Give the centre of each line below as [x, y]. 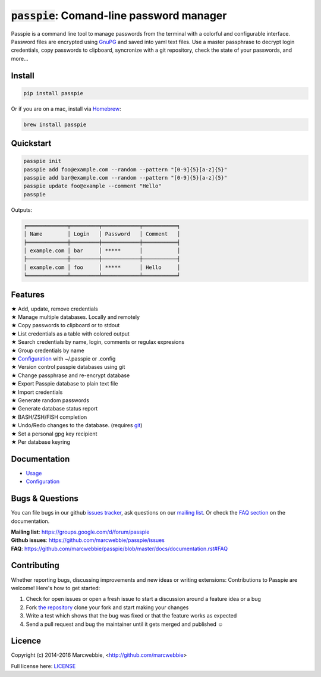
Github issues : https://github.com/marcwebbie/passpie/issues [88, 540]
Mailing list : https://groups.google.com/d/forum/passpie [80, 532]
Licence [26, 641]
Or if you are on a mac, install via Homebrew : [66, 109]
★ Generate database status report [54, 409]
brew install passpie [55, 124]
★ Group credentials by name [48, 350]
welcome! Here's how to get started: [56, 588]
